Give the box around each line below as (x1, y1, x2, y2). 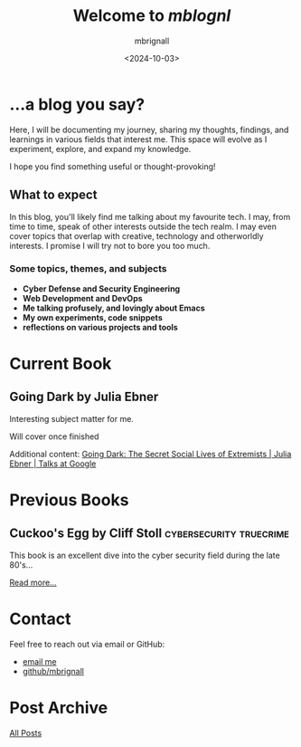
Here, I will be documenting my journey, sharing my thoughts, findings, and (9, 124, 289, 135)
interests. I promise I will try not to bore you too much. (9, 240, 211, 251)
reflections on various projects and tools (22, 321, 178, 332)
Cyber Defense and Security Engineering (22, 283, 181, 294)
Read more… (9, 577, 57, 588)
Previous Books (9, 490, 129, 510)
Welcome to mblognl (72, 5, 231, 26)
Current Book (9, 353, 112, 374)
